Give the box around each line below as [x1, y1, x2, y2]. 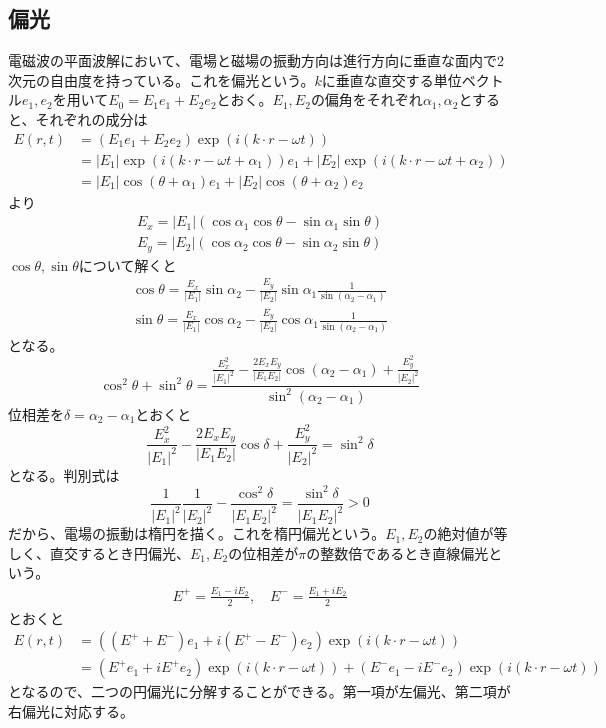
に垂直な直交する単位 [321, 69, 462, 90]
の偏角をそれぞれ [310, 89, 423, 110]
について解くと [78, 254, 177, 275]
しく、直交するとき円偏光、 [8, 542, 190, 563]
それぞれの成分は [35, 108, 148, 129]
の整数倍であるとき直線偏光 [306, 542, 489, 563]
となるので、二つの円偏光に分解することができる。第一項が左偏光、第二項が [8, 681, 511, 702]
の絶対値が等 [423, 523, 508, 544]
